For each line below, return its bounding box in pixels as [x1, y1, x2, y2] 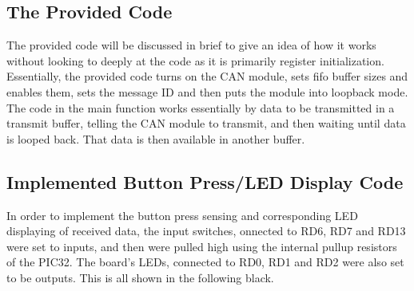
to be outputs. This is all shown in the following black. [6, 269, 274, 285]
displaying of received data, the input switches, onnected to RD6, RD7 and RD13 [6, 222, 406, 239]
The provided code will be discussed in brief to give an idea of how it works [6, 37, 376, 53]
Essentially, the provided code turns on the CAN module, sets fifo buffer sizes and [6, 68, 408, 85]
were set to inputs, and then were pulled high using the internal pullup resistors [6, 238, 397, 254]
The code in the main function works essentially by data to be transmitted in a [6, 99, 395, 116]
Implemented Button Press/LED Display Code [6, 169, 404, 194]
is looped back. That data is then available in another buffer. [6, 130, 305, 147]
